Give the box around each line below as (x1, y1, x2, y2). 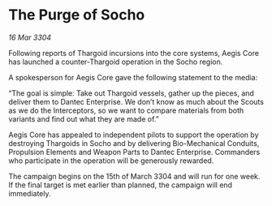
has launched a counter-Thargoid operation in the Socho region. (8, 57, 223, 67)
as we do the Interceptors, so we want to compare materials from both (8, 105, 244, 115)
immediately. (8, 188, 51, 198)
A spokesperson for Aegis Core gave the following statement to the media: (8, 72, 258, 82)
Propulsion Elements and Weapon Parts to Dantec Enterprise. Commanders (8, 147, 261, 157)
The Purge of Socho (8, 6, 145, 24)
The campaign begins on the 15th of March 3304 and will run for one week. (8, 171, 261, 181)
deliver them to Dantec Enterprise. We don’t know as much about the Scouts (8, 97, 264, 106)
